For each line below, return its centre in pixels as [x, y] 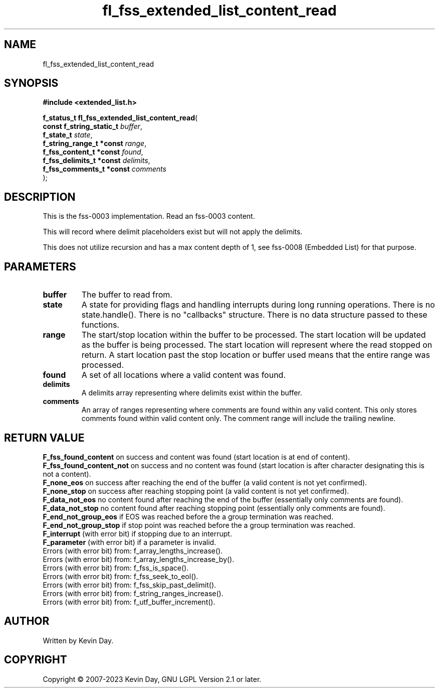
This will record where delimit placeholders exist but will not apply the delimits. [173, 232]
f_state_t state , [68, 135]
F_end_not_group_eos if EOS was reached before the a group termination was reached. [188, 516]
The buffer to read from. [127, 295]
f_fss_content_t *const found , [93, 152]
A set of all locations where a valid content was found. [183, 375]
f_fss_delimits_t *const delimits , [96, 161]
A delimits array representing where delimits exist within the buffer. [192, 393]
